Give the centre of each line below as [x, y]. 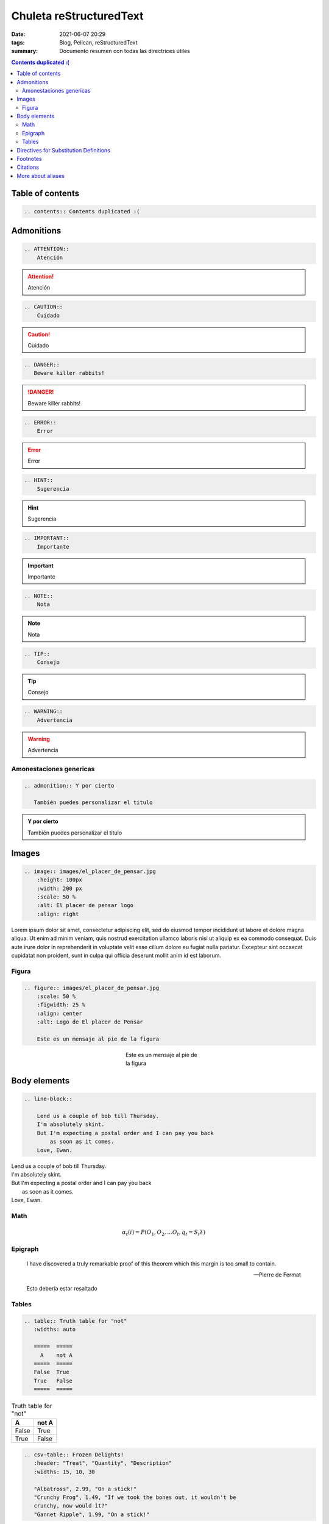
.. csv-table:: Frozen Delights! [74, 1455]
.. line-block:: [48, 1099]
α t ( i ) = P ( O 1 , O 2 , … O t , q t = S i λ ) [164, 1233]
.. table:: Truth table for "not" [76, 1321]
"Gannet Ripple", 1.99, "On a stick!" [92, 1514]
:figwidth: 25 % [61, 1005]
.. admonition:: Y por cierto [69, 785]
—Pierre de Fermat [277, 1275]
